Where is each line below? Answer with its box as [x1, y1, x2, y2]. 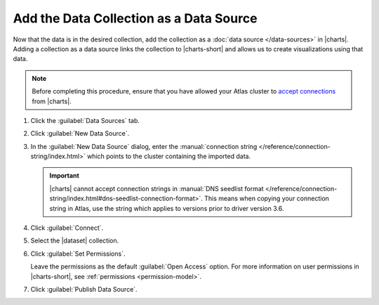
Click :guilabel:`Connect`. [30, 223, 104, 232]
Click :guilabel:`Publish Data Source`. [30, 285, 138, 293]
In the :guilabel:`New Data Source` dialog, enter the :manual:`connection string [30, 142, 258, 150]
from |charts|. [32, 97, 72, 105]
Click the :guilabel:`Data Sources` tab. [30, 116, 140, 124]
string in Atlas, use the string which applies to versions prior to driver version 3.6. [49, 204, 284, 212]
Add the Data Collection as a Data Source [13, 11, 258, 26]
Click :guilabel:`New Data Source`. [30, 129, 130, 138]
